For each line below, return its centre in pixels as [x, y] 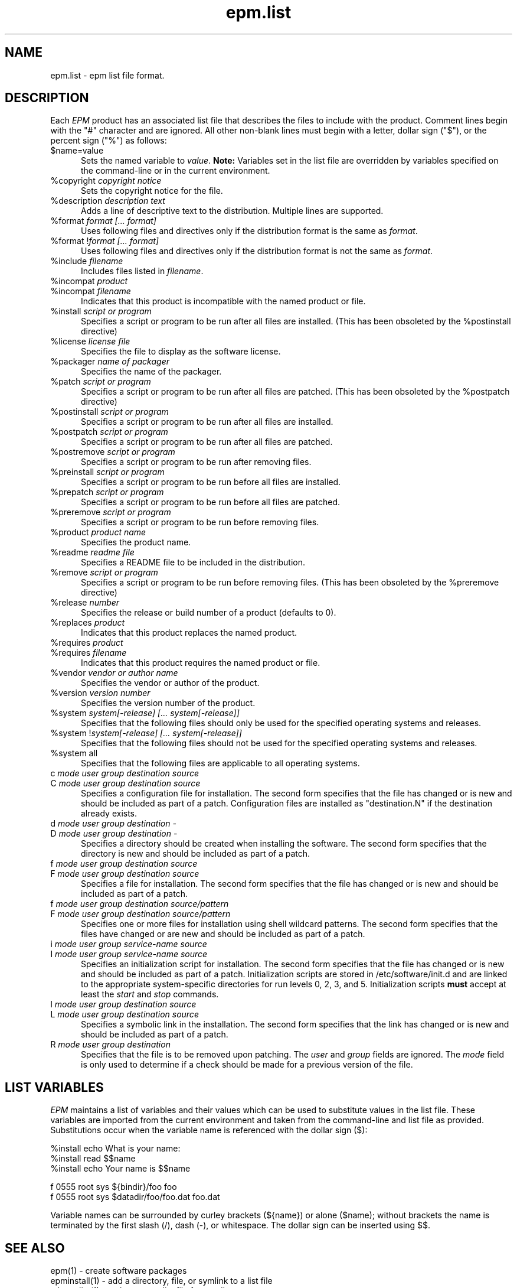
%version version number [100, 693]
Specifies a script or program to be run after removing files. [196, 462]
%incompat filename [91, 291]
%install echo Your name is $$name [120, 1169]
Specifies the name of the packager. [151, 372]
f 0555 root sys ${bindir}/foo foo [114, 1187]
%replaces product [88, 623]
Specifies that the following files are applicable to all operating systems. [220, 763]
